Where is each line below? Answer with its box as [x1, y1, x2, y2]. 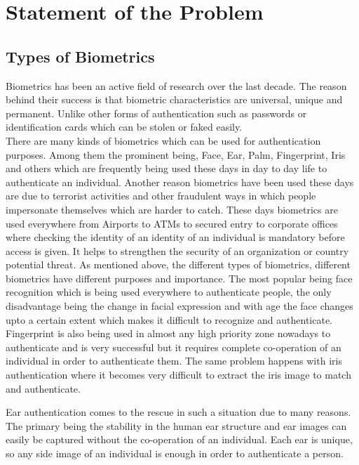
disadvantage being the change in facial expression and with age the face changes [6, 299, 353, 313]
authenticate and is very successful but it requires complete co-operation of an [6, 339, 341, 354]
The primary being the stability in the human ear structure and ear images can [6, 418, 347, 433]
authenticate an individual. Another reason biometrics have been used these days [6, 174, 354, 189]
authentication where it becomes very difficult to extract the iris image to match [6, 367, 351, 382]
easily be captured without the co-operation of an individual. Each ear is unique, [6, 432, 353, 447]
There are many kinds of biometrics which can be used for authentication [6, 133, 321, 148]
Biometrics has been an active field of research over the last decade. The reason [6, 78, 347, 93]
